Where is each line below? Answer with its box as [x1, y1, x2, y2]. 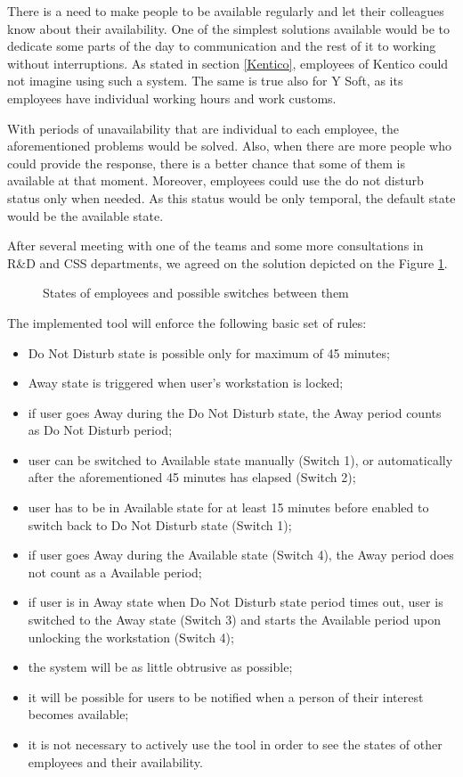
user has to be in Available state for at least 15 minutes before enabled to [28, 498, 429, 517]
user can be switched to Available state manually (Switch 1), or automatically [28, 450, 453, 469]
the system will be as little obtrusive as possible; [28, 658, 293, 676]
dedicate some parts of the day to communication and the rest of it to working [7, 37, 436, 55]
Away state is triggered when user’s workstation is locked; [28, 373, 344, 392]
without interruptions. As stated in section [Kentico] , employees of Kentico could [7, 53, 449, 72]
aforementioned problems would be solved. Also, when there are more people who [7, 136, 451, 155]
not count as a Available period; [28, 562, 202, 581]
